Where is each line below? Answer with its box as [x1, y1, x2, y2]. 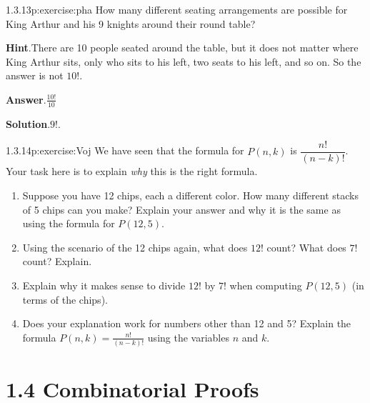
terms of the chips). [22, 292, 108, 307]
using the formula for [22, 216, 115, 231]
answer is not [6, 68, 64, 83]
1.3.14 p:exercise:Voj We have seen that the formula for [6, 143, 244, 158]
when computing [229, 278, 302, 293]
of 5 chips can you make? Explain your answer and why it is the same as [22, 201, 341, 217]
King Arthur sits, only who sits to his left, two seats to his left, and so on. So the [6, 54, 361, 69]
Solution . [6, 116, 51, 131]
